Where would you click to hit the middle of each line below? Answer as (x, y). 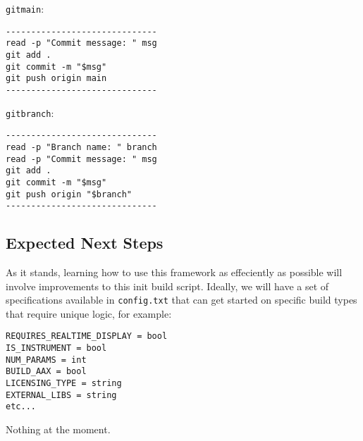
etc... (21, 407)
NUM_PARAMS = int (46, 360)
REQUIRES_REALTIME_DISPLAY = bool (87, 336)
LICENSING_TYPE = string (64, 384)
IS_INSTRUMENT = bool (56, 348)
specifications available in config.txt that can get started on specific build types (181, 300)
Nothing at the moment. (58, 429)
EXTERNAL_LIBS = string (61, 395)
